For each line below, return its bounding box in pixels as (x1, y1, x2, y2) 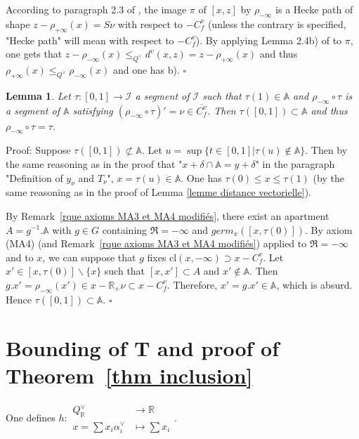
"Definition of (6, 170, 63, 185)
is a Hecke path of (275, 2, 353, 16)
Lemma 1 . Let (6, 88, 71, 103)
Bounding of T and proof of (6, 333, 280, 362)
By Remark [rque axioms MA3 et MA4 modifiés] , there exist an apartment (6, 208, 329, 223)
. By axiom (304, 222, 353, 237)
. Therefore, (167, 277, 218, 291)
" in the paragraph (255, 156, 335, 171)
